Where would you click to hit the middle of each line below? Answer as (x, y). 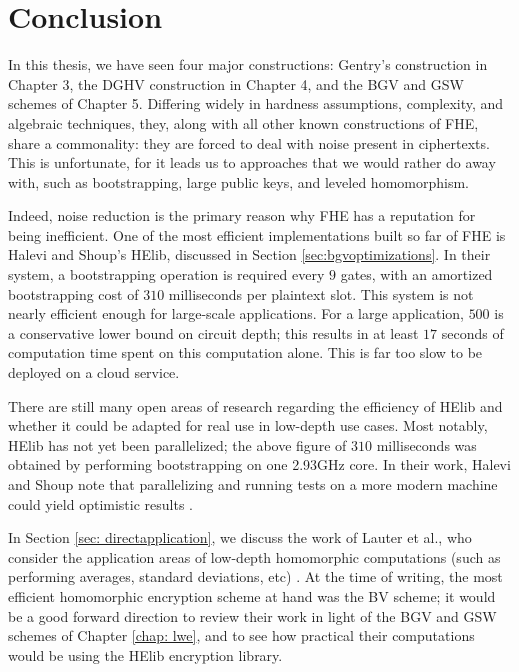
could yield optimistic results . (101, 503)
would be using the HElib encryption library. (145, 654)
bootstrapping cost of (73, 293)
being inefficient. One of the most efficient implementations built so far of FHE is (257, 234)
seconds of (472, 332)
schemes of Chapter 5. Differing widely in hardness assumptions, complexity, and (256, 103)
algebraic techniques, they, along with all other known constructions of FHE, (243, 122)
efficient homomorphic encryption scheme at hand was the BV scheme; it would (252, 595)
